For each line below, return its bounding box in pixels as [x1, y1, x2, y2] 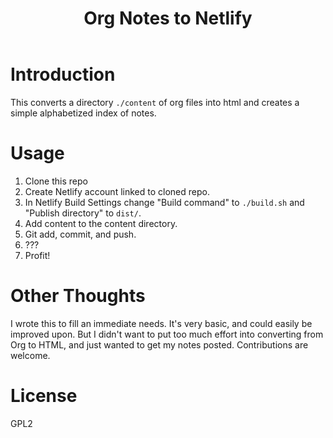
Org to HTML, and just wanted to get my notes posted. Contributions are [10, 338, 309, 351]
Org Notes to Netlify [83, 7, 253, 30]
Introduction [10, 63, 116, 86]
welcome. [10, 349, 51, 361]
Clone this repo [24, 175, 88, 187]
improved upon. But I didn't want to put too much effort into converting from [10, 328, 324, 340]
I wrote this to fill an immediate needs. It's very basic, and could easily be [10, 317, 313, 329]
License [10, 385, 78, 407]
